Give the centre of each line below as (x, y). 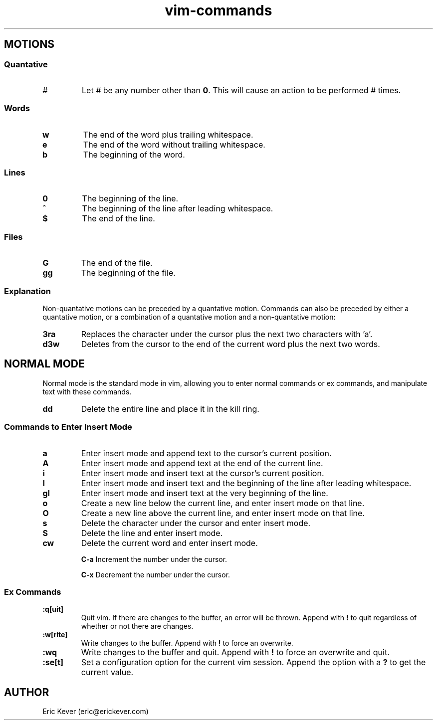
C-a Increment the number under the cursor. (154, 559)
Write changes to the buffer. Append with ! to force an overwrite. (187, 643)
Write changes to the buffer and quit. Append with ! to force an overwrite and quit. (235, 652)
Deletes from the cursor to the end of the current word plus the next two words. (230, 344)
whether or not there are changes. (137, 626)
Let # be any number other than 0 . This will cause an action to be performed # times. (241, 90)
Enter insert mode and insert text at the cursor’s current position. (203, 473)
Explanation (27, 291)
